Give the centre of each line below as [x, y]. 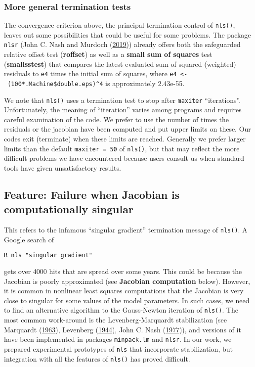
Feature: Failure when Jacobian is [92, 194]
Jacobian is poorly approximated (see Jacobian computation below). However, [127, 281]
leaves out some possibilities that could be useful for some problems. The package [127, 34]
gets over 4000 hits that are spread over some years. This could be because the [123, 271]
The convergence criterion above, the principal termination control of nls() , [120, 25]
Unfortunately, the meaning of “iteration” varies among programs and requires [123, 110]
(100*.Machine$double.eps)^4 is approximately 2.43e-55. [96, 83]
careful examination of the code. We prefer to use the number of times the [116, 119]
